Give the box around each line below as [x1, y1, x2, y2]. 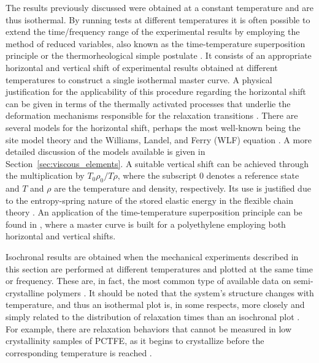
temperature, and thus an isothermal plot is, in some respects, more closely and [6, 298, 305, 311]
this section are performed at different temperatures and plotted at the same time [6, 262, 313, 275]
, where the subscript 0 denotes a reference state [117, 169, 299, 182]
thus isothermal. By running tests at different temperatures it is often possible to [6, 13, 310, 26]
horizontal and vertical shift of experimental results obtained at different [6, 61, 278, 73]
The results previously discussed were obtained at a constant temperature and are [6, 1, 314, 13]
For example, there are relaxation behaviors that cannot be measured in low [6, 322, 292, 335]
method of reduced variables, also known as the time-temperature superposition [6, 37, 306, 50]
